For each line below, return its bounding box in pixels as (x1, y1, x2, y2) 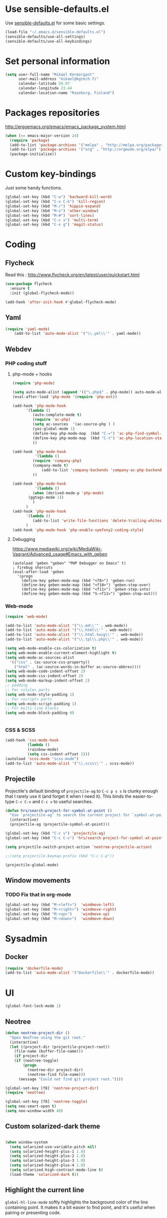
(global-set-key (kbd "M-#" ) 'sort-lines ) (5, 213, 94, 218)
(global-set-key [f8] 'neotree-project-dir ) (5, 1085, 99, 1091)
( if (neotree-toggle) (14, 1058, 59, 1064)
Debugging (12, 536, 36, 542)
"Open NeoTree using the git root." (9, 1035, 85, 1040)
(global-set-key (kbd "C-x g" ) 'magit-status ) (5, 222, 103, 227)
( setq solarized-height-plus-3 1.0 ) (9, 1158, 85, 1163)
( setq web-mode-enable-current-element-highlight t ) (5, 650, 117, 655)
